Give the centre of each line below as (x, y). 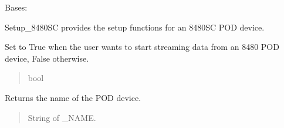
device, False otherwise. (47, 58)
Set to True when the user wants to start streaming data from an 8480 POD (142, 47)
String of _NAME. (62, 117)
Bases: (16, 7)
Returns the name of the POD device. (73, 97)
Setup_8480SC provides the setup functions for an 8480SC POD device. (135, 27)
